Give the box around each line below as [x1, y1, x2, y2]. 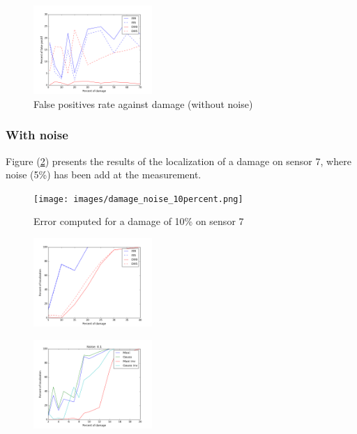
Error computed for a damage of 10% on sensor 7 [33, 214, 244, 228]
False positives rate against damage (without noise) [33, 96, 253, 111]
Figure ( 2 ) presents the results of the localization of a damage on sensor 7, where [6, 153, 351, 168]
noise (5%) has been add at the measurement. [6, 167, 202, 182]
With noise [6, 126, 68, 144]
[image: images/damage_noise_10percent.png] [33, 194, 243, 204]
